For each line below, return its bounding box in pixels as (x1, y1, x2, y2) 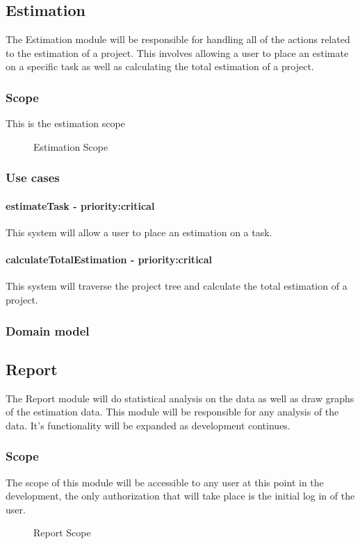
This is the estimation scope (6, 116, 125, 131)
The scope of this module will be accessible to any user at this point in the (6, 475, 324, 489)
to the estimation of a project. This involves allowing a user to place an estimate (6, 45, 349, 60)
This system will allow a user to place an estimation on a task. (6, 225, 272, 240)
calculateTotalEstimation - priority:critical (6, 252, 213, 267)
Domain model (6, 322, 90, 339)
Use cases (6, 169, 60, 186)
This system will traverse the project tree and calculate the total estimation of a (6, 279, 347, 293)
